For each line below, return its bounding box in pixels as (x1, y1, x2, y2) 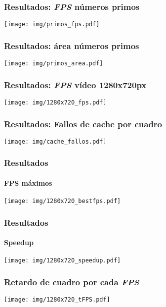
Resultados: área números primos (4, 39, 139, 51)
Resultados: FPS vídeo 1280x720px (4, 78, 147, 91)
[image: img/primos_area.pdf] (4, 60, 103, 67)
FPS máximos (4, 177, 52, 188)
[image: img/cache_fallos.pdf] (4, 138, 107, 145)
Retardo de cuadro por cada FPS (4, 276, 139, 288)
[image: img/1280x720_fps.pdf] (4, 99, 107, 106)
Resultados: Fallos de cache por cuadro (4, 117, 163, 130)
